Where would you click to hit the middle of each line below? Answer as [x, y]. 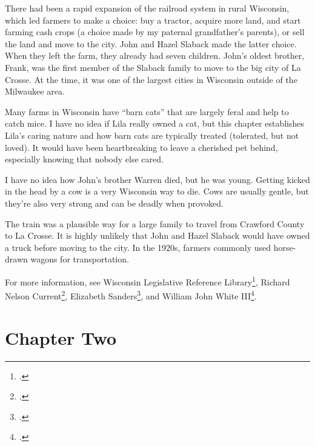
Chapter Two [61, 337]
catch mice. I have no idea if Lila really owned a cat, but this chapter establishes [155, 123]
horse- [285, 247]
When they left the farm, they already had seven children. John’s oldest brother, [155, 55]
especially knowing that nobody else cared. [84, 159]
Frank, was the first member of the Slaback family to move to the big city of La [153, 67]
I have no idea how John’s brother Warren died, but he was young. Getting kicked [157, 179]
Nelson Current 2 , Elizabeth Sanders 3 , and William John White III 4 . [131, 295]
